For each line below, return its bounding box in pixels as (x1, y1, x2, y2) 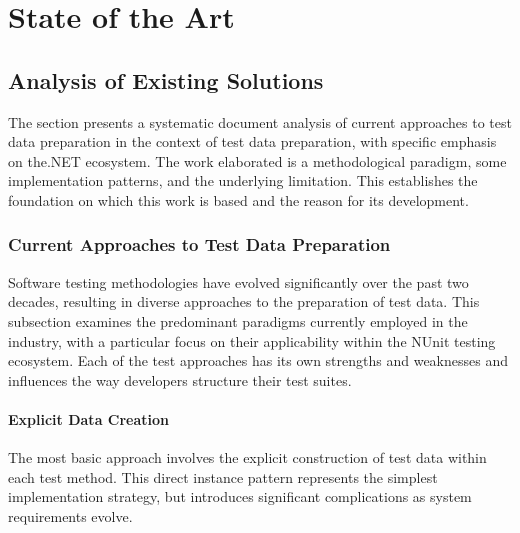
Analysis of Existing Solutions (8, 64, 324, 95)
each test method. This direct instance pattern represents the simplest (8, 466, 438, 487)
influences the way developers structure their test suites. (8, 369, 352, 390)
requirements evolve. (8, 505, 133, 526)
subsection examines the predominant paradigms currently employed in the (8, 310, 468, 331)
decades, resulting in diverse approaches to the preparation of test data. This (8, 291, 480, 312)
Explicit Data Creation (8, 408, 170, 429)
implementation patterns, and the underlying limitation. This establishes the (8, 170, 478, 191)
